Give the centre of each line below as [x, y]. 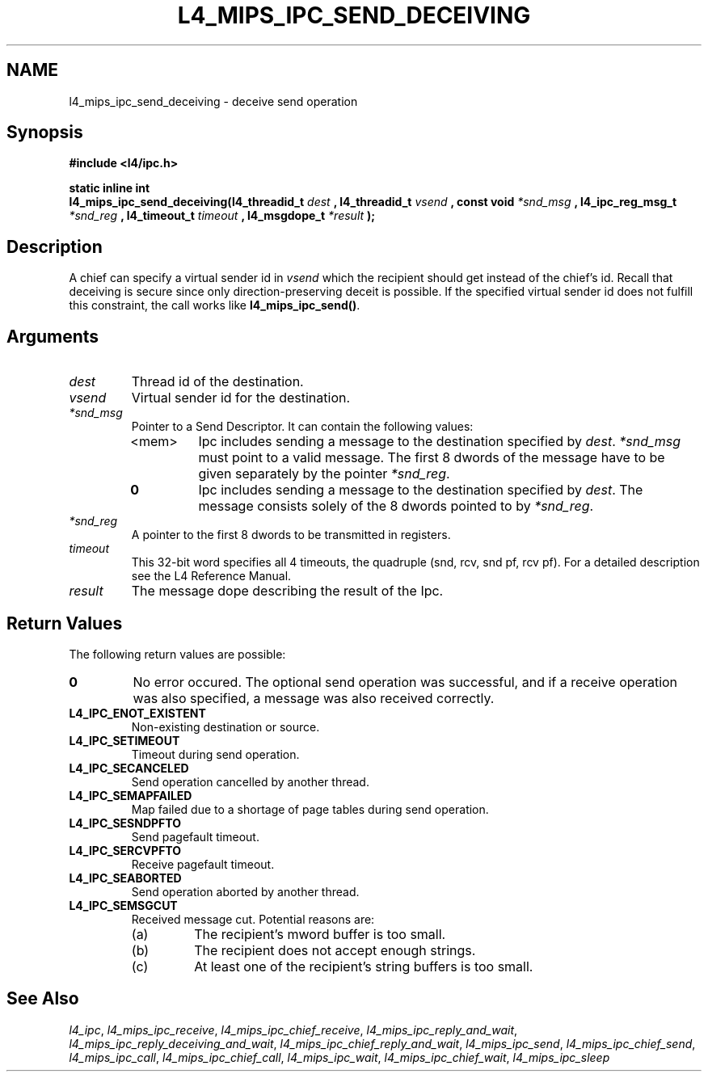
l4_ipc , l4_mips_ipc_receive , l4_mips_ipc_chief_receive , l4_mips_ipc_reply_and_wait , [293, 1030]
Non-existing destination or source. [225, 726]
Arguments [53, 336]
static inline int [110, 188]
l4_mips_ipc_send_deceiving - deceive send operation [213, 101]
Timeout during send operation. [215, 754]
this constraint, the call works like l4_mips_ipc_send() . [215, 305]
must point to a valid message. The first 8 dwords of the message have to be [432, 458]
